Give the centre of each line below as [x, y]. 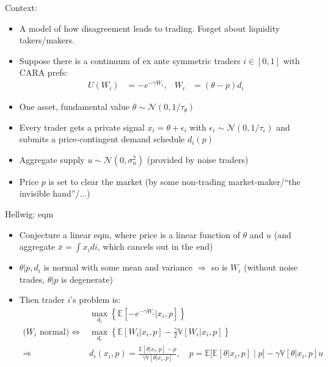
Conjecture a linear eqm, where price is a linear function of [129, 234]
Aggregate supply [52, 159]
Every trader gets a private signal [82, 127]
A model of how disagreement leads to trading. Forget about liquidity [150, 28]
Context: [21, 7]
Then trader [42, 300]
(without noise [271, 267]
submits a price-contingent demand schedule [102, 139]
